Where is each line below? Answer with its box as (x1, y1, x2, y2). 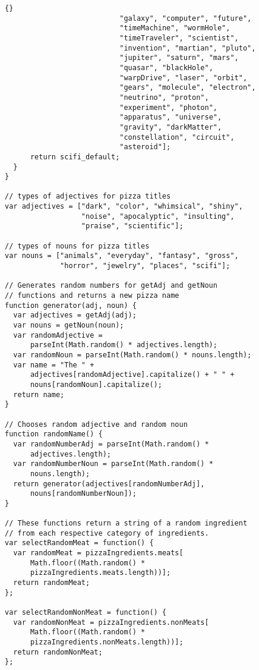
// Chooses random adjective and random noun (5, 420, 188, 429)
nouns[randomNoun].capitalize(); (30, 380, 162, 389)
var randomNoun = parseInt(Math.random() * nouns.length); (13, 350, 252, 359)
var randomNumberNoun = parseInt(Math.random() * (13, 460, 213, 468)
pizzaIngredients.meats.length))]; (30, 568, 171, 577)
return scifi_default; (30, 152, 120, 161)
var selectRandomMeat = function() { (5, 539, 154, 548)
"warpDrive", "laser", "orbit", (119, 73, 248, 82)
